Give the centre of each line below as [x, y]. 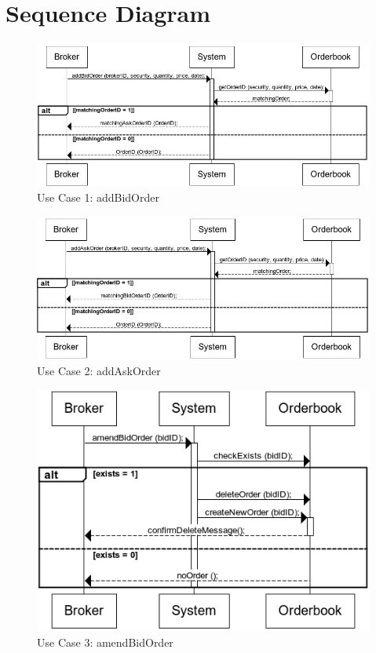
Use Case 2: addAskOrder [99, 371]
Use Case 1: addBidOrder [98, 197]
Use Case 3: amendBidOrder [105, 642]
